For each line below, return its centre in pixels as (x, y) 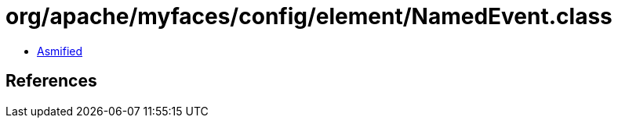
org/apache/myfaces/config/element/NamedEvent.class (309, 16)
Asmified (60, 51)
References (51, 81)
